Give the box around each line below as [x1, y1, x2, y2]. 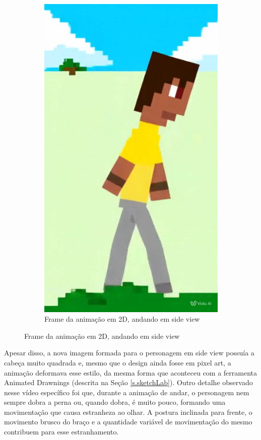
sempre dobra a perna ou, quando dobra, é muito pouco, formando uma [4, 397, 226, 407]
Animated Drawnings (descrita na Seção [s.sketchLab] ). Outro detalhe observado [4, 377, 253, 388]
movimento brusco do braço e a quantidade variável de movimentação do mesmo [4, 416, 252, 427]
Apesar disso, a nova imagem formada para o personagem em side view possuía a [4, 347, 254, 358]
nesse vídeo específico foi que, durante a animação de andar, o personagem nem [4, 387, 249, 397]
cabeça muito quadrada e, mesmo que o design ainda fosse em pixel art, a [4, 357, 231, 368]
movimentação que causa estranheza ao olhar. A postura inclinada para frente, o [4, 406, 252, 417]
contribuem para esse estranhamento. [4, 426, 119, 437]
